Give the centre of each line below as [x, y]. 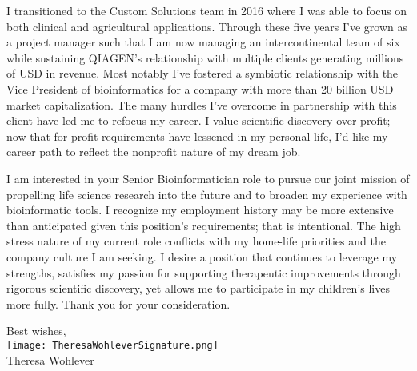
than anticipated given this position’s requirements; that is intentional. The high [204, 225]
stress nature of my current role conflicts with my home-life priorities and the [196, 241]
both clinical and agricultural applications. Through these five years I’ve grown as [207, 26]
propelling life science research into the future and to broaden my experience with [207, 194]
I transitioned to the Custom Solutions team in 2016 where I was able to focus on [207, 10]
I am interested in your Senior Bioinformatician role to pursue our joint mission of [208, 178]
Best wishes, [36, 331]
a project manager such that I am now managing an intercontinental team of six [203, 42]
